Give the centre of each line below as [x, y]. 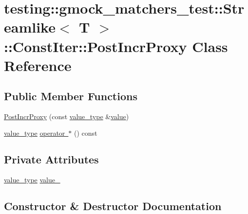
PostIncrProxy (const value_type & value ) [67, 116]
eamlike [30, 27]
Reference [38, 65]
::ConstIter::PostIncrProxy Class [116, 46]
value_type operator [35, 133]
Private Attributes [51, 159]
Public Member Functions [71, 96]
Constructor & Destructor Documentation [113, 205]
